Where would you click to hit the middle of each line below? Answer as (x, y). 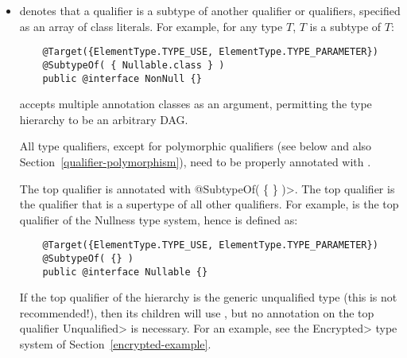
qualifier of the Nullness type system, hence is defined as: (159, 219)
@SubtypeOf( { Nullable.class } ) (134, 65)
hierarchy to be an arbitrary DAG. (104, 119)
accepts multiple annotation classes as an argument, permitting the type (196, 104)
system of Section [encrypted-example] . (115, 344)
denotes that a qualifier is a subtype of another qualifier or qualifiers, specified (210, 10)
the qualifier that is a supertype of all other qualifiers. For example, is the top (209, 204)
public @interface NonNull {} (122, 78)
